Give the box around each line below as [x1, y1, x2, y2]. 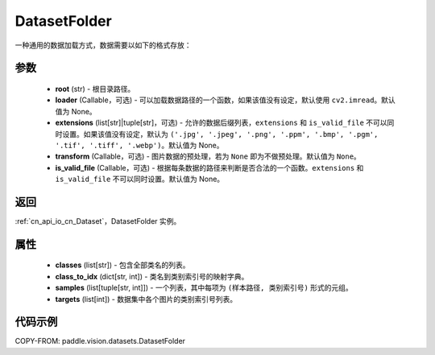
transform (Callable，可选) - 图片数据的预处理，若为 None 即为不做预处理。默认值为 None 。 [55, 151, 362, 161]
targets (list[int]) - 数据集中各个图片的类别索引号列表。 [55, 294, 238, 303]
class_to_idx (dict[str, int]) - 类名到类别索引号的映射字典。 [55, 271, 249, 281]
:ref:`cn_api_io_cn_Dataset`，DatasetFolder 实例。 [14, 216, 181, 225]
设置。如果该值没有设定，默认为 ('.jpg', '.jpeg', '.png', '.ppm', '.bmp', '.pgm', [61, 129, 379, 138]
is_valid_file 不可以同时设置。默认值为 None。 [55, 174, 225, 184]
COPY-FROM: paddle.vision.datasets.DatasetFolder [14, 336, 185, 346]
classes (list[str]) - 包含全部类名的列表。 [55, 260, 190, 270]
